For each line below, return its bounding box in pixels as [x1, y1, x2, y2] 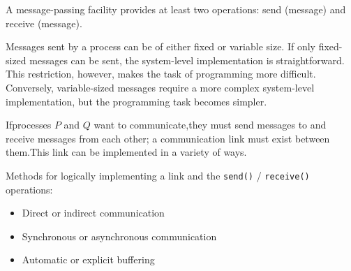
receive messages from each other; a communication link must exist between [6, 131, 330, 145]
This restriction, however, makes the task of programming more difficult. [6, 66, 316, 81]
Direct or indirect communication [22, 205, 165, 220]
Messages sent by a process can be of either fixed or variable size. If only [6, 39, 315, 54]
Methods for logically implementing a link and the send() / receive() [6, 168, 310, 182]
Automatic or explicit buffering [22, 252, 155, 267]
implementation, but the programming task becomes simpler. [6, 94, 267, 108]
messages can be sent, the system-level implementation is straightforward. [29, 52, 345, 67]
